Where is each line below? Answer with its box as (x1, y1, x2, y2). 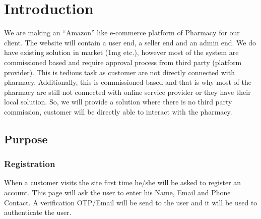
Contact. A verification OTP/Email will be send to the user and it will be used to (4, 197, 257, 207)
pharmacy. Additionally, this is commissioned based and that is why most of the (4, 77, 251, 87)
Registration (4, 157, 55, 170)
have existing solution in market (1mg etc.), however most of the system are (4, 47, 239, 58)
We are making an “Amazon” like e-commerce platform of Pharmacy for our (4, 27, 240, 38)
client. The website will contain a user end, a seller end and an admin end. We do (4, 37, 256, 47)
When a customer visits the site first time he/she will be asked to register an (4, 177, 241, 188)
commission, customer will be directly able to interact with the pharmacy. (4, 106, 232, 117)
